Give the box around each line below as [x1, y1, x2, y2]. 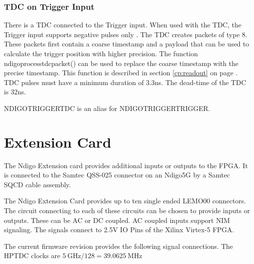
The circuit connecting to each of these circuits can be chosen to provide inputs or [4, 205, 250, 216]
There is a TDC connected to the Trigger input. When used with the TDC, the [4, 20, 241, 30]
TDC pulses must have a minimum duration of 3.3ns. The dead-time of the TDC [4, 77, 246, 87]
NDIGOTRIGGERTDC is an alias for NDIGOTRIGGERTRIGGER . [4, 103, 211, 113]
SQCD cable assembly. [4, 179, 71, 189]
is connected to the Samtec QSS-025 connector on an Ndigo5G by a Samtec [4, 170, 230, 180]
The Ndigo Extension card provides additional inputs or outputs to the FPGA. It [4, 160, 248, 170]
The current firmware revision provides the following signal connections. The [4, 241, 233, 251]
